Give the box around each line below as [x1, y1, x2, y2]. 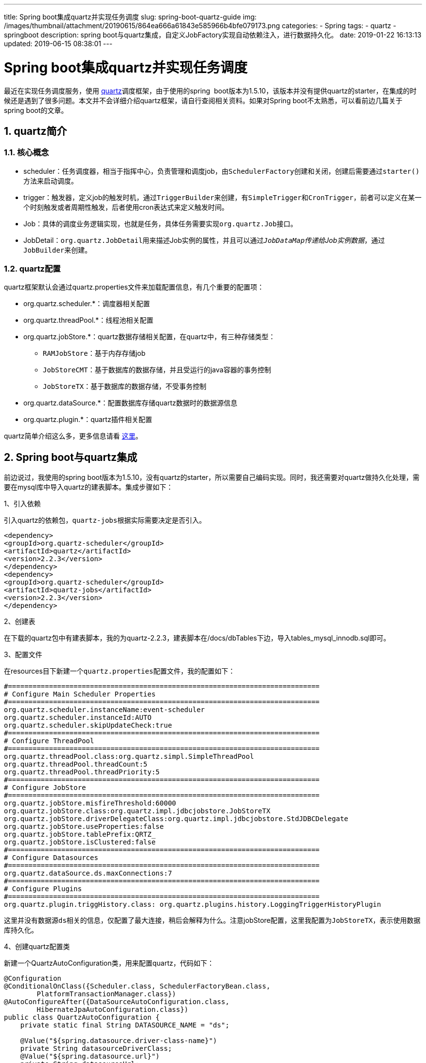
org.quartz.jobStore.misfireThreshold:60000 [4, 799, 177, 807]
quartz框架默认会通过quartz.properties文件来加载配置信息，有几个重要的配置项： [4, 283, 264, 292]
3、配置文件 [4, 650, 42, 659]
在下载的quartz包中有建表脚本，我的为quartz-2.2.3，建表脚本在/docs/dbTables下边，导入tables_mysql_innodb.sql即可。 [4, 634, 390, 642]
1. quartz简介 [4, 125, 67, 137]
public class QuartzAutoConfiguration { [4, 1013, 160, 1022]
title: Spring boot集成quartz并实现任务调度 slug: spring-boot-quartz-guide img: [4, 13, 257, 21]
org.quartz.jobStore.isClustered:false [4, 838, 156, 846]
